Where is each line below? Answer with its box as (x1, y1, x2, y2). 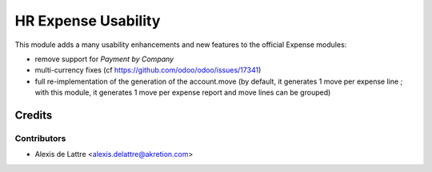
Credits (14, 108, 53, 122)
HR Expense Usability (14, 12, 161, 29)
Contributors (14, 132, 66, 143)
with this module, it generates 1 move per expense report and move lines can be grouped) (34, 88, 331, 97)
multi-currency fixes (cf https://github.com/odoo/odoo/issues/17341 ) (34, 65, 262, 75)
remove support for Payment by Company (34, 54, 174, 64)
